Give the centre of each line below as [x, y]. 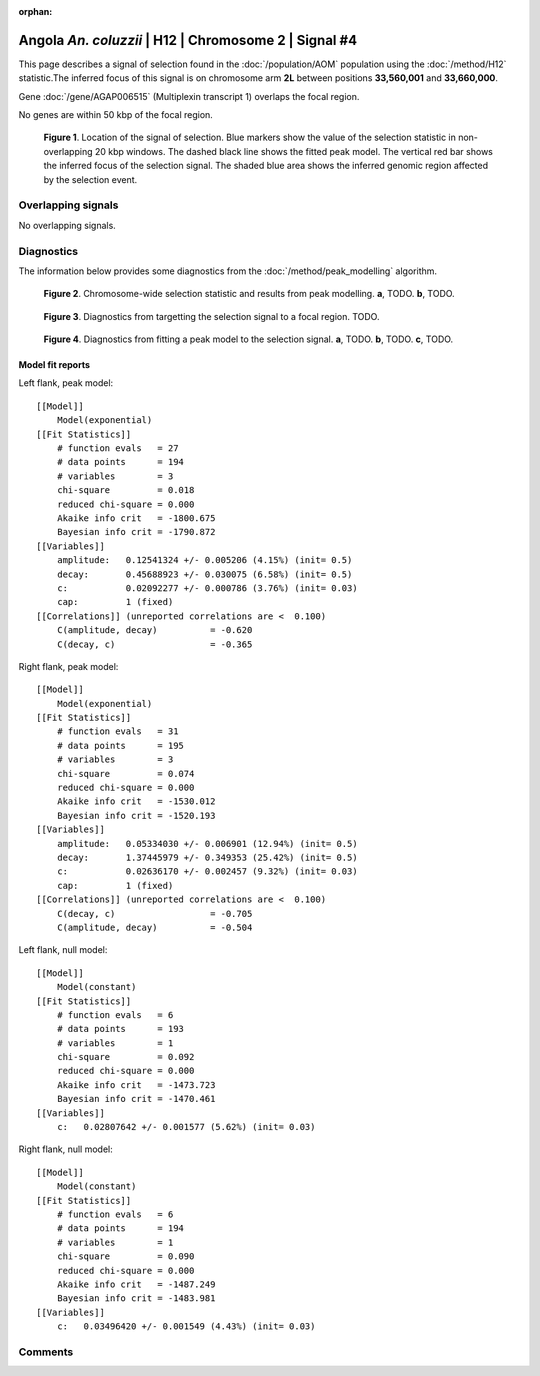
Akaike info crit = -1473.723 [136, 1084]
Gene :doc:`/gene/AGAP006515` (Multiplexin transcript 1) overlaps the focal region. [189, 96]
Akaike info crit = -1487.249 [136, 1284]
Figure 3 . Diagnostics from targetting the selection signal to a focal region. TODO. [211, 316]
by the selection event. [90, 179]
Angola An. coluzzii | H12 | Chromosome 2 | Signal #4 [188, 40]
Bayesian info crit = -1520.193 [136, 815]
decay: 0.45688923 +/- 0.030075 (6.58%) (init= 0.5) [204, 574]
